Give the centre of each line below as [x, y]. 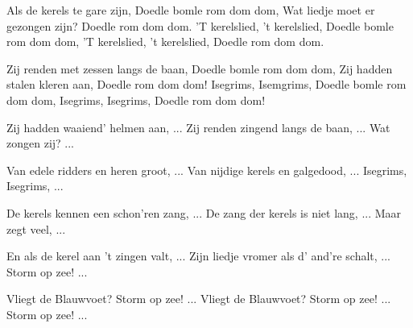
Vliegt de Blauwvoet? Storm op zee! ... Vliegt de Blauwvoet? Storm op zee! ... [199, 299]
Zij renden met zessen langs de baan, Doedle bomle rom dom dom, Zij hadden [200, 68]
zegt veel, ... [36, 228]
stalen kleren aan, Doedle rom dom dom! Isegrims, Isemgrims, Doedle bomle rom [206, 84]
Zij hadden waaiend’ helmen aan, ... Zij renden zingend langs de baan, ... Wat [198, 127]
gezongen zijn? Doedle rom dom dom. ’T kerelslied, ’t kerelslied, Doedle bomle [200, 25]
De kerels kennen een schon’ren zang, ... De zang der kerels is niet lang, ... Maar [204, 212]
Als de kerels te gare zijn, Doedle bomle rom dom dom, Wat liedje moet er [191, 10]
